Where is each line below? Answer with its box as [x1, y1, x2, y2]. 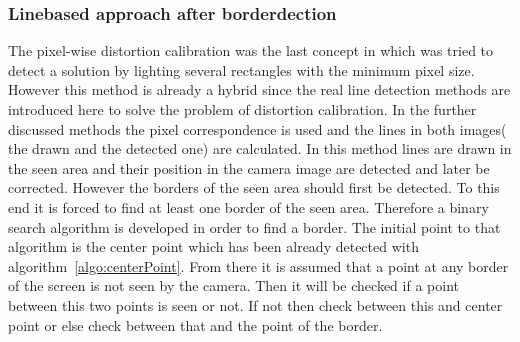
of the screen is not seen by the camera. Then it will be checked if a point [8, 275, 459, 296]
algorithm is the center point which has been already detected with [8, 236, 419, 257]
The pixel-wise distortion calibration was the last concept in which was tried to [8, 40, 494, 61]
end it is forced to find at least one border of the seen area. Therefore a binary [8, 196, 489, 217]
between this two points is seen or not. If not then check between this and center [8, 294, 503, 315]
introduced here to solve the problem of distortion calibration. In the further [8, 99, 477, 119]
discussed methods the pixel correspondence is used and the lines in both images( [8, 118, 507, 139]
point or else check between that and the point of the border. [8, 314, 383, 335]
